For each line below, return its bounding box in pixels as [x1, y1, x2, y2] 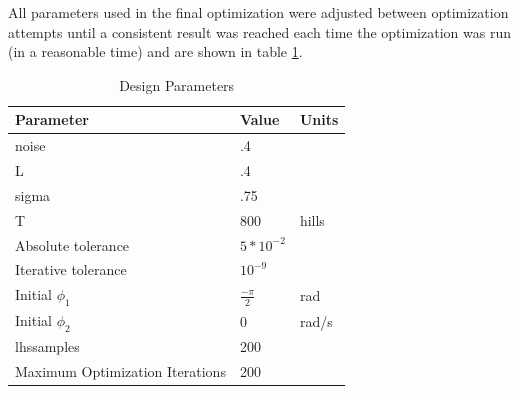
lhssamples [15, 336, 80, 357]
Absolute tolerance [15, 234, 130, 255]
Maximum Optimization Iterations [15, 361, 226, 382]
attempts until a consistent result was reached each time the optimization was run [8, 21, 511, 42]
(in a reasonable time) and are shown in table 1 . [8, 41, 303, 62]
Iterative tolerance [15, 259, 127, 280]
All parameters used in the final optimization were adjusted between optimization [8, 2, 509, 22]
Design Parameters [119, 74, 235, 95]
